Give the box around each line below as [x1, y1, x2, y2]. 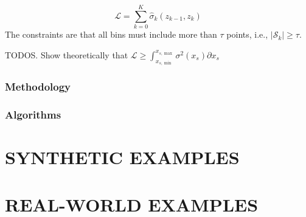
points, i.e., [226, 28, 268, 41]
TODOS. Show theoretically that [5, 48, 128, 61]
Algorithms [5, 106, 61, 122]
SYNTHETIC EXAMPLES [5, 145, 240, 170]
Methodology [5, 79, 71, 94]
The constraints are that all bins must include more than [5, 28, 217, 41]
